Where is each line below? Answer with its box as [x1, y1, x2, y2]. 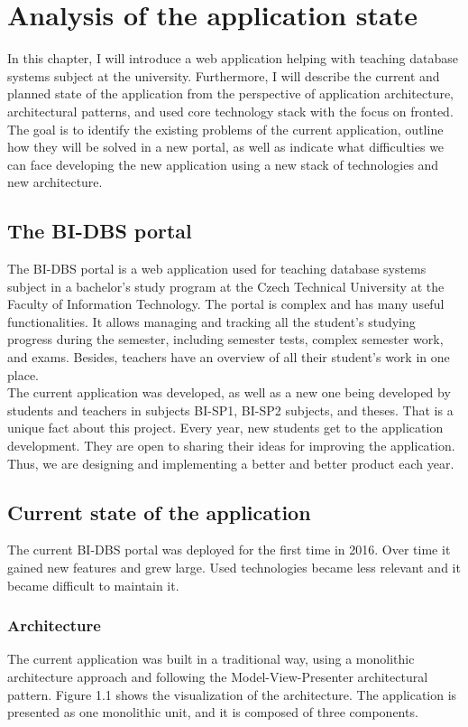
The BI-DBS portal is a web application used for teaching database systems [7, 259, 427, 278]
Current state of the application [7, 498, 311, 526]
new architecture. [7, 172, 103, 191]
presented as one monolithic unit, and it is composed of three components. [7, 703, 418, 722]
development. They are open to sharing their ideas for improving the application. [7, 436, 455, 455]
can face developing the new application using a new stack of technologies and [7, 154, 439, 173]
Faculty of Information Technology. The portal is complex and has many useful [7, 294, 445, 313]
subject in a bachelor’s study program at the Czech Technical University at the [7, 276, 445, 295]
